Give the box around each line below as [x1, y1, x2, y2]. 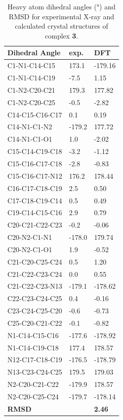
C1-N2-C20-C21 [7, 84, 55, 95]
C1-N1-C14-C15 [7, 60, 55, 71]
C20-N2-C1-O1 [7, 244, 52, 254]
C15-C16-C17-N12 [7, 170, 62, 181]
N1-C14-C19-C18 [7, 342, 59, 352]
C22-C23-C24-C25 [7, 293, 62, 304]
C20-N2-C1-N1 [7, 232, 52, 242]
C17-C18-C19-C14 [7, 195, 62, 205]
